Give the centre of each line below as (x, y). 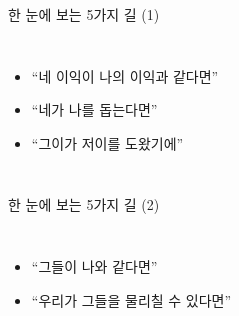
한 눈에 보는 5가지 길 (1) (84, 14)
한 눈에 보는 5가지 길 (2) (84, 204)
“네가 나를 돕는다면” (94, 109)
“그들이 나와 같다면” (94, 265)
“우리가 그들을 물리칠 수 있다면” (131, 299)
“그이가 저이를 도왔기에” (107, 142)
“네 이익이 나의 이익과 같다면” (125, 75)
